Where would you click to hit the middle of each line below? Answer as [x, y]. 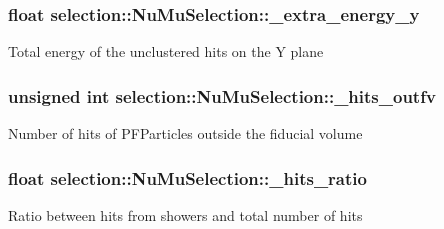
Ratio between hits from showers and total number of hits [185, 214]
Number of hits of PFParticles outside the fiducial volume [185, 133]
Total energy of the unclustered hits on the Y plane [166, 51]
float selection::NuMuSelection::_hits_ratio [187, 177]
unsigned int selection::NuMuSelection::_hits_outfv [222, 95]
